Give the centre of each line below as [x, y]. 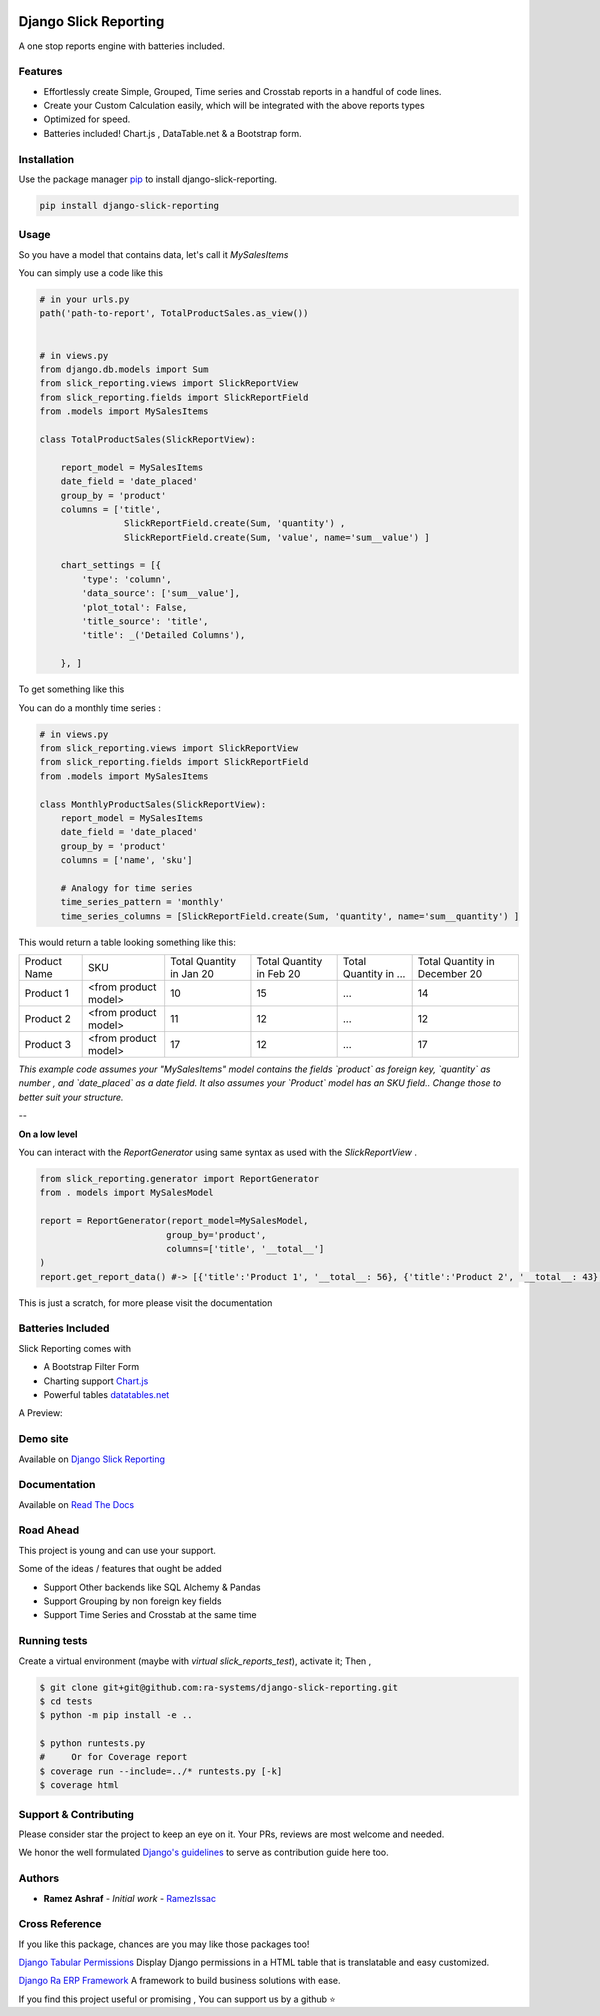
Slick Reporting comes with [75, 1348]
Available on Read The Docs [76, 1504]
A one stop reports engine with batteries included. [121, 46]
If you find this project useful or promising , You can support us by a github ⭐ [177, 1999]
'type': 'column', [126, 579]
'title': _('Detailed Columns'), [163, 635]
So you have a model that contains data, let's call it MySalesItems [153, 254]
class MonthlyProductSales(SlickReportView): [153, 804]
